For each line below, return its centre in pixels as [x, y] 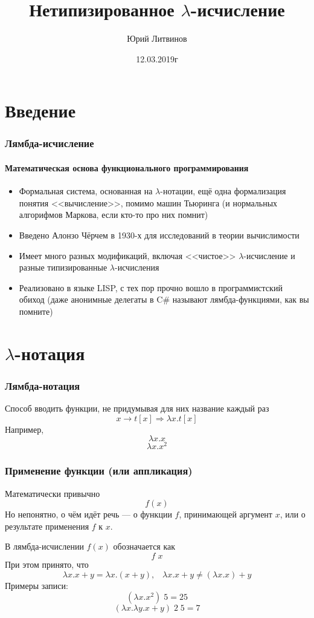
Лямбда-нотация [43, 385]
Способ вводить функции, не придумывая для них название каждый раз [137, 408]
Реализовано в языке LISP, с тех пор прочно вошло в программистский [151, 287]
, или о [293, 514]
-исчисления [137, 267]
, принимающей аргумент [226, 514]
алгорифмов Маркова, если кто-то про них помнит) [114, 215]
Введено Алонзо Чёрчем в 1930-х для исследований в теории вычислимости [159, 235]
